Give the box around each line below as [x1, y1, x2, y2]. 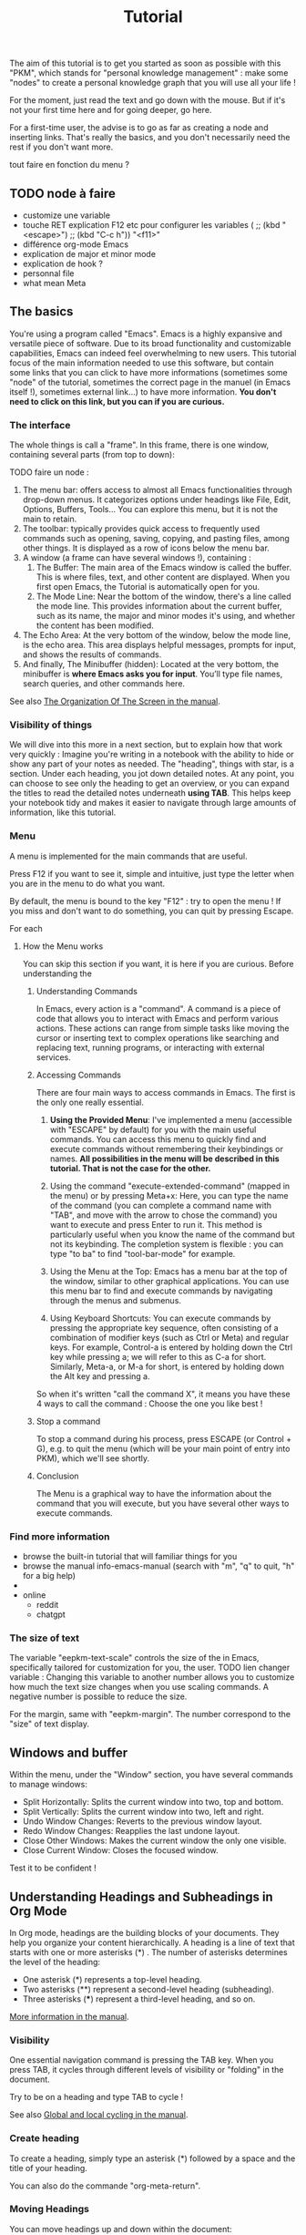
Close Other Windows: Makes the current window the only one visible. [22, 1835, 287, 1847]
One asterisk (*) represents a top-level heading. [22, 1973, 202, 1984]
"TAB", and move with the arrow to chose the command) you [49, 1210, 278, 1220]
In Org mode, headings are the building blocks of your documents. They [9, 1927, 280, 1938]
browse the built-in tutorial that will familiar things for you [22, 1551, 238, 1561]
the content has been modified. [36, 620, 155, 631]
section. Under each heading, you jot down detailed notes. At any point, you [9, 768, 294, 779]
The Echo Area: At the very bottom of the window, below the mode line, [22, 630, 291, 641]
